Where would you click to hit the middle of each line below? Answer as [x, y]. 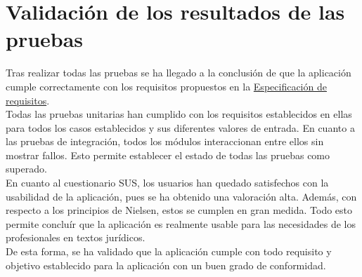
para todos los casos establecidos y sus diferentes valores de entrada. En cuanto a [180, 127]
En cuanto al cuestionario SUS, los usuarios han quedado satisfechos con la [167, 183]
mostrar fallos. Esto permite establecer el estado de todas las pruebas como [168, 155]
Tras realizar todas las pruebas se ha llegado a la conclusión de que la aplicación [179, 73]
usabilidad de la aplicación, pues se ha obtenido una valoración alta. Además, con [181, 196]
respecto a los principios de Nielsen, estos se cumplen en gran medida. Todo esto [179, 210]
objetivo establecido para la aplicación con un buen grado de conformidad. [166, 265]
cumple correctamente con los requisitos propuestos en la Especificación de [166, 86]
